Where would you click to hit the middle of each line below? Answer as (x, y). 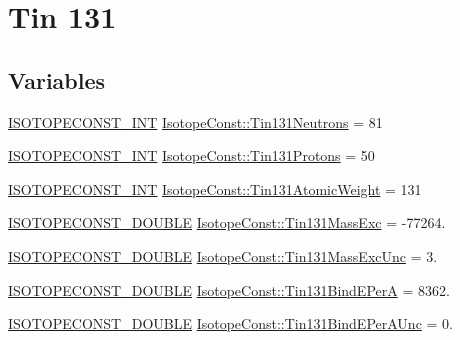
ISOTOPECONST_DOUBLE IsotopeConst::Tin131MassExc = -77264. (227, 222)
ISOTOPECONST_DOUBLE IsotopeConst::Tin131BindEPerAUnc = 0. (230, 323)
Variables (57, 79)
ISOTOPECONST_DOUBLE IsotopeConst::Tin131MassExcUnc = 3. (223, 255)
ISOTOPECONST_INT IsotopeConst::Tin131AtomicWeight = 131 (215, 188)
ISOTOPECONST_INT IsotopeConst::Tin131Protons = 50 (191, 155)
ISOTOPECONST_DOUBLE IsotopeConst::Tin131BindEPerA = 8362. (229, 289)
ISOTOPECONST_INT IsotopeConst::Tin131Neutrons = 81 (195, 121)
